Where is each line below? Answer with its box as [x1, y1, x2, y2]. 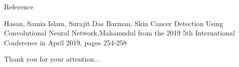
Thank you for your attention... [4, 54, 100, 64]
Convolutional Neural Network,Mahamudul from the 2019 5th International [4, 28, 235, 38]
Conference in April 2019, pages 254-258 [4, 37, 127, 47]
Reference [4, 1, 33, 11]
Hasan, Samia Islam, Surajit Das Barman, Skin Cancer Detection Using [4, 18, 224, 28]
